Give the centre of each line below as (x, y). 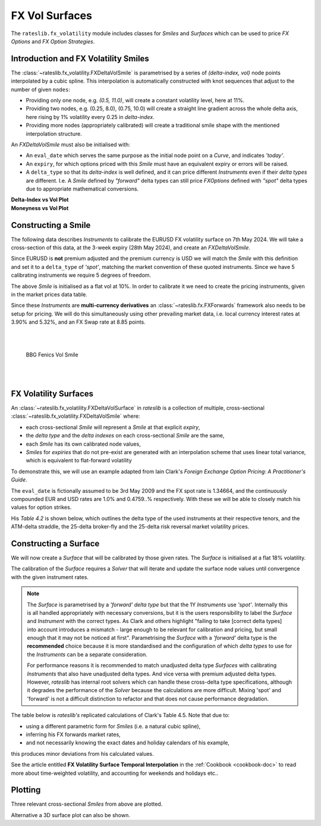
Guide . (19, 480)
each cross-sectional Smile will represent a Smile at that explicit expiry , (113, 427)
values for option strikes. (41, 507)
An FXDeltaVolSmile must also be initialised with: (71, 144)
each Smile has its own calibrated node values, (83, 444)
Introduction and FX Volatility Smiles (80, 59)
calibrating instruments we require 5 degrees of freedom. (81, 275)
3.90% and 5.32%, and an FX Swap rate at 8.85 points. (78, 322)
